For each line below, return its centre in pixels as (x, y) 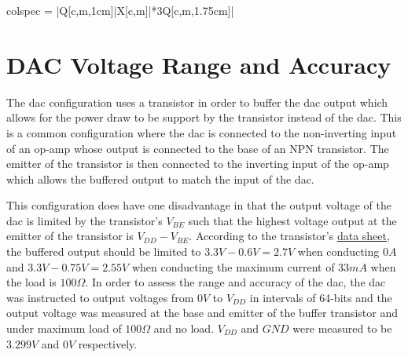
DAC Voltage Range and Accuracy (199, 64)
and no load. (184, 328)
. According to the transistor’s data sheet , (289, 236)
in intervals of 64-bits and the (321, 297)
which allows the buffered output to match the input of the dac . (160, 178)
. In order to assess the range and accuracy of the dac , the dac (235, 282)
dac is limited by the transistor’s (85, 220)
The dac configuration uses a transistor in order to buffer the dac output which (197, 102)
